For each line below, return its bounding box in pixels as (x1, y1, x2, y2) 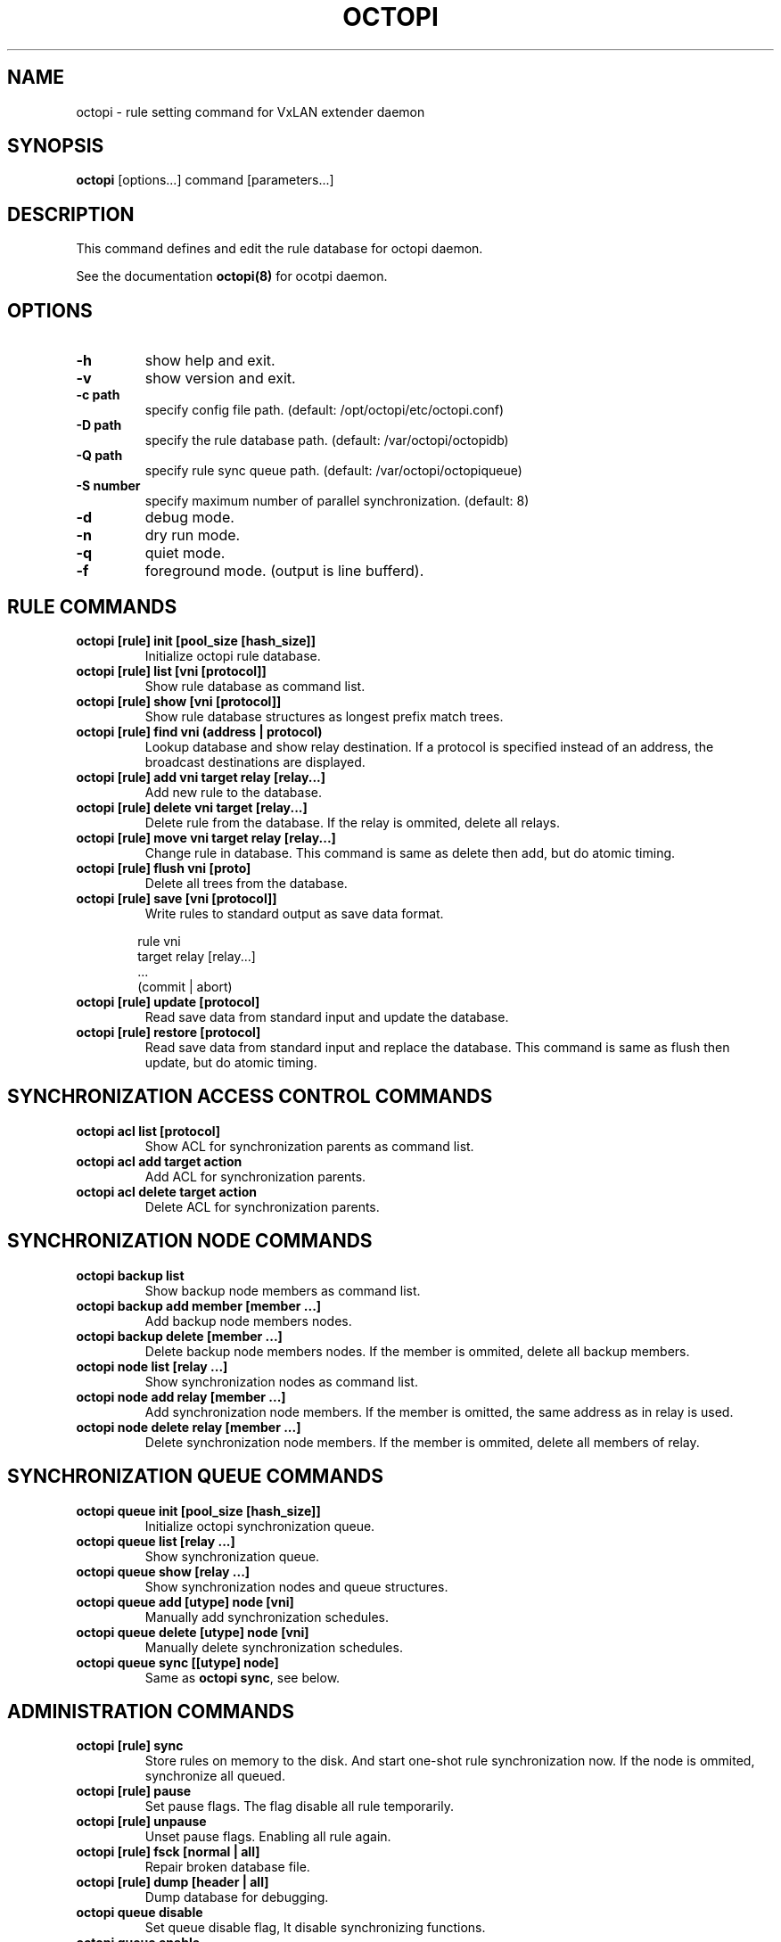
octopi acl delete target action (76, 1183, 258, 1199)
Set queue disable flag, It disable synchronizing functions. (144, 1920, 486, 1936)
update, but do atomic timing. (144, 1054, 317, 1070)
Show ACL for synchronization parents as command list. (144, 1138, 474, 1154)
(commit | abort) (137, 978, 233, 994)
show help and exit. (144, 351, 275, 370)
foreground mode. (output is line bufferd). (144, 562, 424, 580)
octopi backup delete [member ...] (76, 1328, 283, 1344)
